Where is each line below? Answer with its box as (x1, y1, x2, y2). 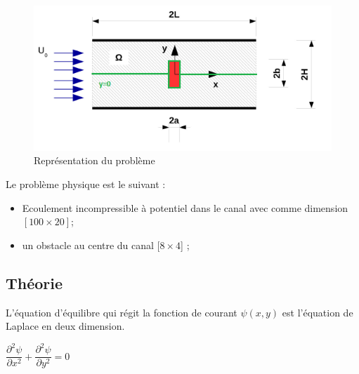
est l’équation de (282, 305, 353, 319)
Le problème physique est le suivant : (6, 177, 166, 192)
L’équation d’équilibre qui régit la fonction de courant (6, 305, 237, 319)
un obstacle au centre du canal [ (22, 237, 160, 252)
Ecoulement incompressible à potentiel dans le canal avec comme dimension (22, 200, 348, 215)
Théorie (6, 272, 63, 293)
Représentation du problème (34, 153, 155, 168)
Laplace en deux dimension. (6, 319, 125, 333)
